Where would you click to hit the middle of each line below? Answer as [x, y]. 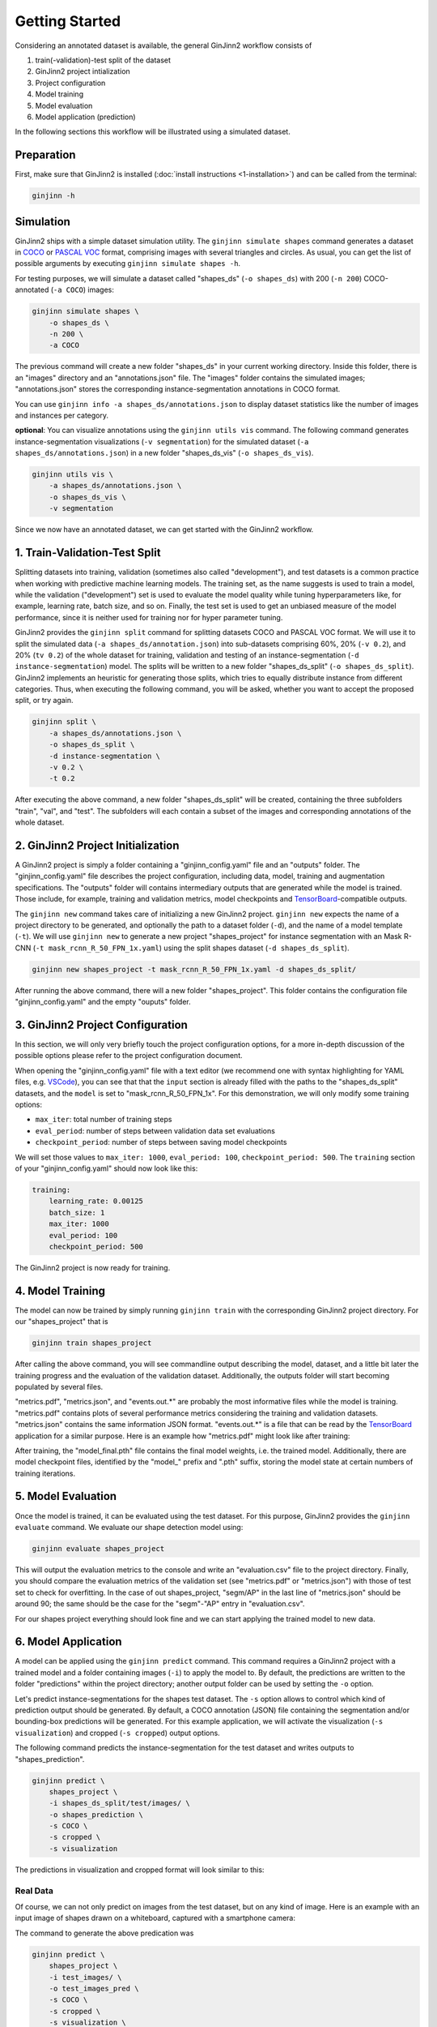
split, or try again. [44, 701]
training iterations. [45, 1473]
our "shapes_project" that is [62, 1322]
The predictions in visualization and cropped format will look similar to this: [140, 1870]
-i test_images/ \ [85, 1977]
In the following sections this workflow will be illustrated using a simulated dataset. [153, 132]
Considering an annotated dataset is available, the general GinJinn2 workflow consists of [163, 45]
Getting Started [68, 21]
